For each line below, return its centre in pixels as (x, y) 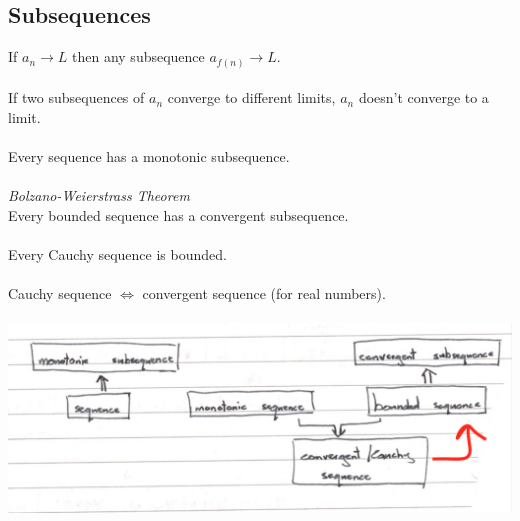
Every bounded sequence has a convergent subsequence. (178, 214)
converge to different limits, (251, 97)
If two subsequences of (76, 97)
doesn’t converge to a (423, 97)
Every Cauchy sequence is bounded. (117, 254)
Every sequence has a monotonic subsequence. (149, 156)
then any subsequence (138, 56)
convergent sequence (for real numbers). (264, 293)
